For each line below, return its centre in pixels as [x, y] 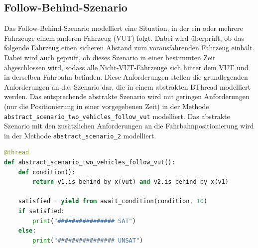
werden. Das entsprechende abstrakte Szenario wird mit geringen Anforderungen [127, 96]
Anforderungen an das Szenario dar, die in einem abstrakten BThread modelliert [127, 86]
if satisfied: [41, 211]
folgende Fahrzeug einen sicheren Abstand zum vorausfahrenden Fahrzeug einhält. [129, 48]
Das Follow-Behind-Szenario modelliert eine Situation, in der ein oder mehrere [124, 28]
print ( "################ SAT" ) [84, 221]
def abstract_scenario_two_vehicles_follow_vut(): [90, 163]
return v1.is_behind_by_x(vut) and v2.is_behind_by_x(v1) [131, 182]
